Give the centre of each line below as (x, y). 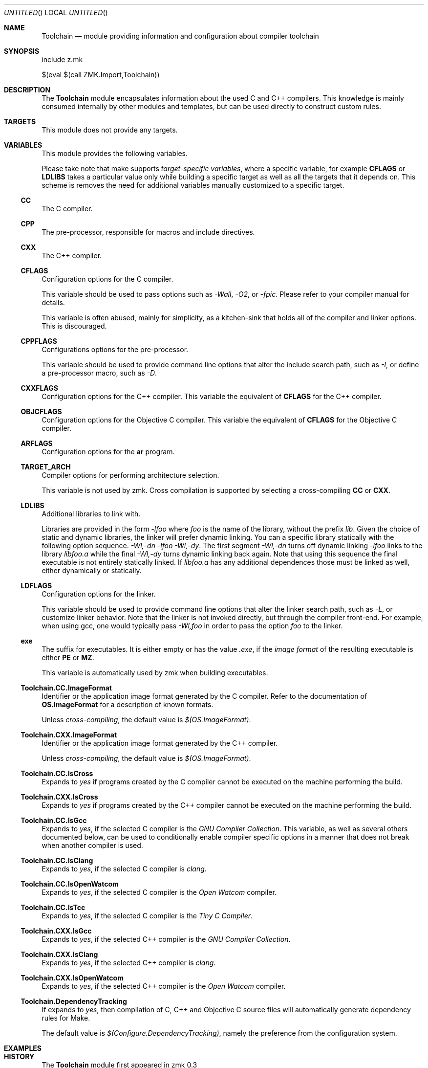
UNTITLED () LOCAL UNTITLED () (56, 12)
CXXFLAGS (39, 388)
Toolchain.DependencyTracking (74, 1001)
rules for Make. (66, 1018)
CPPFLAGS (39, 341)
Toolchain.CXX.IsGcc (56, 931)
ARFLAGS (37, 443)
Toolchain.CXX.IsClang (59, 954)
